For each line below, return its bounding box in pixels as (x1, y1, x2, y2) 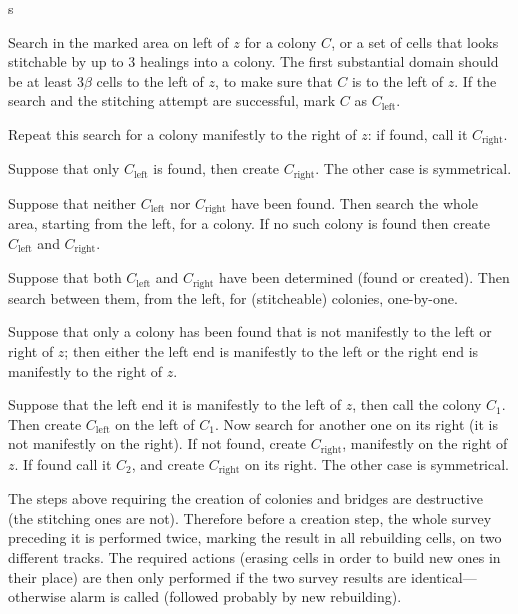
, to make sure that (215, 70, 333, 91)
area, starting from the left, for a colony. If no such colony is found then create (8, 213, 490, 234)
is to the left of (351, 70, 444, 91)
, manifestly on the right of (342, 433, 508, 454)
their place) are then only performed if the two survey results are (8, 566, 407, 587)
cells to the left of (96, 70, 204, 91)
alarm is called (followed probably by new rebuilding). (70, 586, 402, 607)
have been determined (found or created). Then (219, 267, 510, 288)
